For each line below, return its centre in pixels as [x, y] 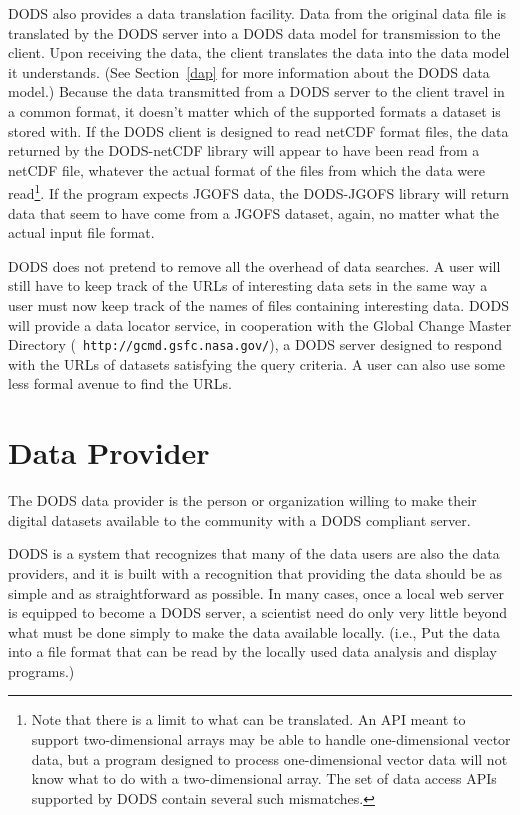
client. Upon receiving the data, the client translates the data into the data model [259, 52]
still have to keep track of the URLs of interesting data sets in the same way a [248, 285]
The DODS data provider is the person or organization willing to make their [242, 500]
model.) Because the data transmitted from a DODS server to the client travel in [256, 91]
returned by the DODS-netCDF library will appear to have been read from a [244, 150]
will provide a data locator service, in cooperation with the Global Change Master [260, 324]
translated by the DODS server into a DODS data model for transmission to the [254, 32]
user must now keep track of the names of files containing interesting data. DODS [258, 304]
